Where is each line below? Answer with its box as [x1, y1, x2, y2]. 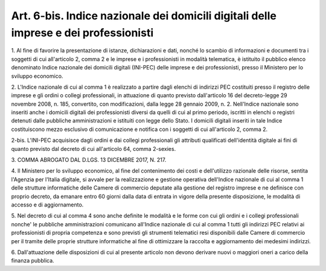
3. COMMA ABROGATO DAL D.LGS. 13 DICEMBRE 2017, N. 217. [11, 156, 167, 164]
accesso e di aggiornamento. [11, 201, 84, 208]
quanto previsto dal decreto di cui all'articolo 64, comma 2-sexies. [11, 145, 176, 152]
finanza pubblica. [11, 257, 54, 264]
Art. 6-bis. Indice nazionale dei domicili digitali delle [11, 9, 277, 22]
